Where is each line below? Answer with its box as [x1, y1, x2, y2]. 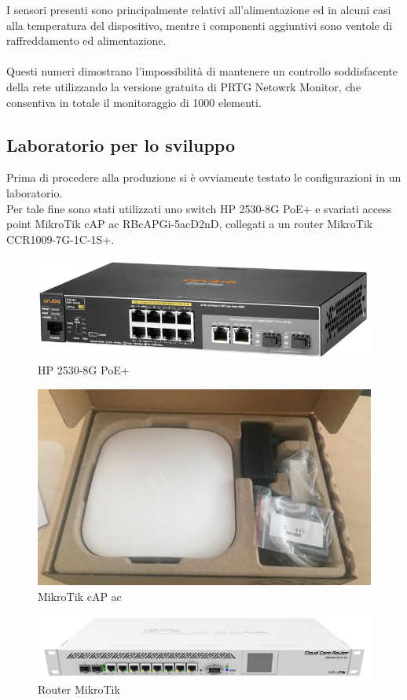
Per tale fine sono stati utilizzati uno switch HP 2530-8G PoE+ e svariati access [6, 200, 392, 216]
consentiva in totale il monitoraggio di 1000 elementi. [6, 94, 262, 110]
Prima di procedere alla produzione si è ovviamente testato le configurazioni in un [6, 169, 401, 186]
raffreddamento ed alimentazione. [6, 32, 167, 49]
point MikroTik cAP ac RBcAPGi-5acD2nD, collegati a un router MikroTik [6, 216, 373, 232]
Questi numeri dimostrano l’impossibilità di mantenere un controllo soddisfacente [6, 63, 398, 79]
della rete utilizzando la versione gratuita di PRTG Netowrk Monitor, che [6, 78, 361, 94]
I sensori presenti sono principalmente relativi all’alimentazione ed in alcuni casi [6, 2, 391, 17]
